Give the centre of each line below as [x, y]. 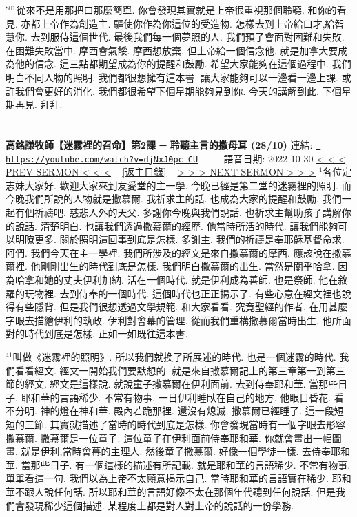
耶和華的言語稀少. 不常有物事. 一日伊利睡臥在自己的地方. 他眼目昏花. [176, 397]
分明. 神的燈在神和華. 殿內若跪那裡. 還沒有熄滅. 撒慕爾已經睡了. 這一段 [174, 411]
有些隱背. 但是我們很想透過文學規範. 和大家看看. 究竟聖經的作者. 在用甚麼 [181, 307]
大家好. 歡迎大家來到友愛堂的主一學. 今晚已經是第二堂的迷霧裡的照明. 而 [188, 185]
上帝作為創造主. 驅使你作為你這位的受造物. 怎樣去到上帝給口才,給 [187, 23]
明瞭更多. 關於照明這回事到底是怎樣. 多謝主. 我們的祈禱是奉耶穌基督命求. [180, 239]
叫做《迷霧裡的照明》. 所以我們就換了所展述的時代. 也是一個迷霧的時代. [174, 356]
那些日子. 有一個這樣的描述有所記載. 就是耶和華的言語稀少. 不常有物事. [191, 464]
